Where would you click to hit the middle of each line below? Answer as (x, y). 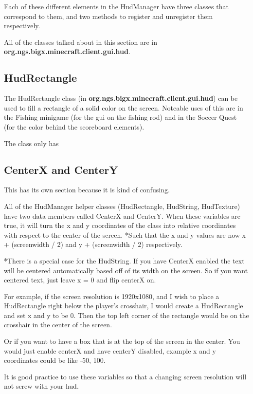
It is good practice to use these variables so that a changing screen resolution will (125, 376)
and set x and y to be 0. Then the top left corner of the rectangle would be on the (126, 315)
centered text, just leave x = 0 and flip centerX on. (80, 280)
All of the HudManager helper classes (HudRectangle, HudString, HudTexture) (122, 206)
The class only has (31, 143)
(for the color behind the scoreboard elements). (74, 126)
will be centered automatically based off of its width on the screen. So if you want (126, 270)
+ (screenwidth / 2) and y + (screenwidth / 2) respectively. (93, 244)
